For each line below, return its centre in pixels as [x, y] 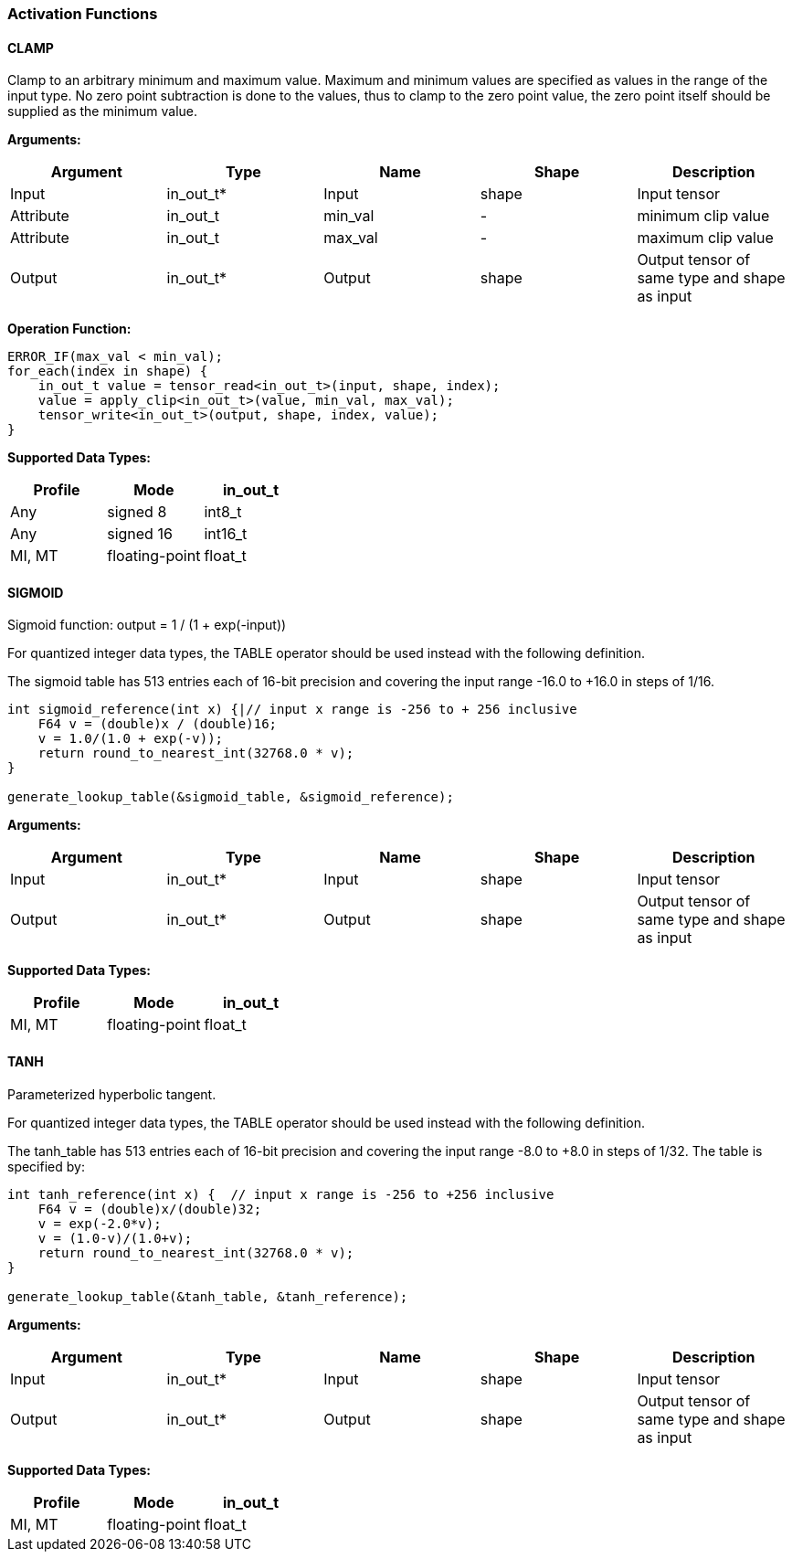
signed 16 [140, 534]
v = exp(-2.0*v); [100, 1223]
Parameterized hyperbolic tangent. [112, 1094]
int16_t [226, 534]
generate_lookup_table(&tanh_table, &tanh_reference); [208, 1296]
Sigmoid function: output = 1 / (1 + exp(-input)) [147, 625]
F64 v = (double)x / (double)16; [158, 724]
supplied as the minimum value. [102, 111]
